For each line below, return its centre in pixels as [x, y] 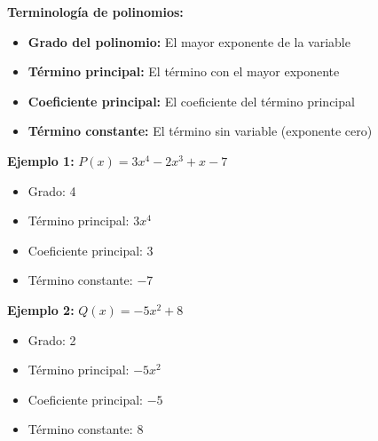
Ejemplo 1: [41, 160]
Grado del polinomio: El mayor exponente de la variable [189, 41]
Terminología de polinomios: [95, 12]
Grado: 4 [52, 190]
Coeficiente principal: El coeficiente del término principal [191, 101]
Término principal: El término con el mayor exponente [184, 71]
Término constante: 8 [86, 429]
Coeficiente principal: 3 [91, 250]
